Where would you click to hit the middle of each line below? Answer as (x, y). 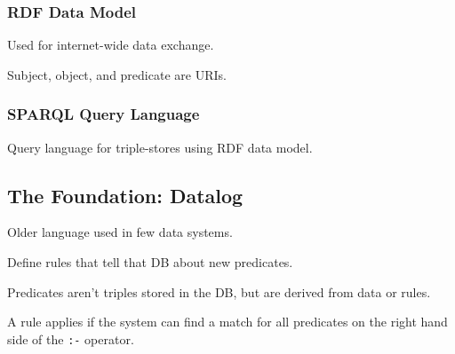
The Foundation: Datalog (125, 195)
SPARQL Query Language (104, 114)
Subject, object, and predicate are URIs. (117, 74)
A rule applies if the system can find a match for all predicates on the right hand (227, 322)
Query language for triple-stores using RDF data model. (160, 147)
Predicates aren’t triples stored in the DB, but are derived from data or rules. (219, 291)
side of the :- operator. (71, 338)
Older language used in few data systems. (120, 232)
